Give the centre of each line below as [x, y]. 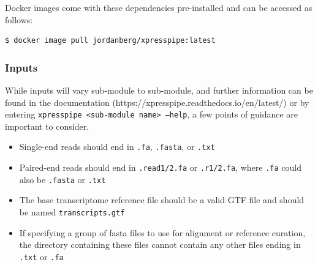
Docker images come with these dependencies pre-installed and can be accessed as [159, 7]
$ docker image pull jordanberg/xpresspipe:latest [110, 41]
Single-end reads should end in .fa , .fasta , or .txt [117, 147]
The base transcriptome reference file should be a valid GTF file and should [162, 200]
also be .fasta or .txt [62, 179]
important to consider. [47, 126]
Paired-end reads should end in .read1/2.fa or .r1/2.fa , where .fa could [161, 167]
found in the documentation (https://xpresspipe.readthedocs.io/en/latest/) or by [157, 102]
